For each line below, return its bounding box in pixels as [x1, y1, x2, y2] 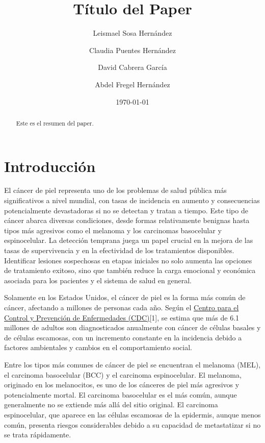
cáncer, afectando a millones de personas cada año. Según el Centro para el [4, 302, 239, 313]
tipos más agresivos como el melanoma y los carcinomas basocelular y [4, 225, 222, 235]
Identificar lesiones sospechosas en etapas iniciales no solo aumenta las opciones [4, 255, 252, 265]
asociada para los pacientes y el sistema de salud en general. [4, 275, 192, 285]
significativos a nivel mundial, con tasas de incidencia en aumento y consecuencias [4, 195, 260, 206]
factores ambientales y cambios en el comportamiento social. [4, 342, 192, 353]
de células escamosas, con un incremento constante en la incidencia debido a [4, 332, 242, 342]
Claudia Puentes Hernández [89, 44, 176, 55]
